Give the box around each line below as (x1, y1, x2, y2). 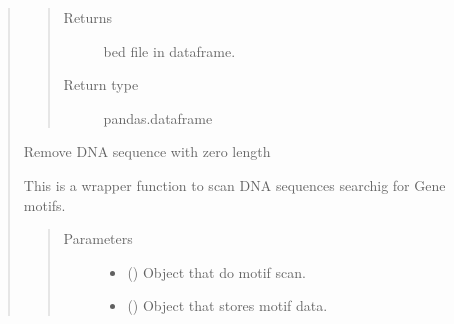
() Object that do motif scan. (127, 261, 306, 282)
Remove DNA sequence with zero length (23, 141, 271, 162)
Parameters (63, 228, 133, 249)
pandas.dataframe (103, 107, 213, 128)
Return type (63, 74, 139, 95)
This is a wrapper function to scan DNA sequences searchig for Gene (23, 174, 446, 195)
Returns (63, 7, 113, 27)
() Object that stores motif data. (127, 295, 328, 316)
